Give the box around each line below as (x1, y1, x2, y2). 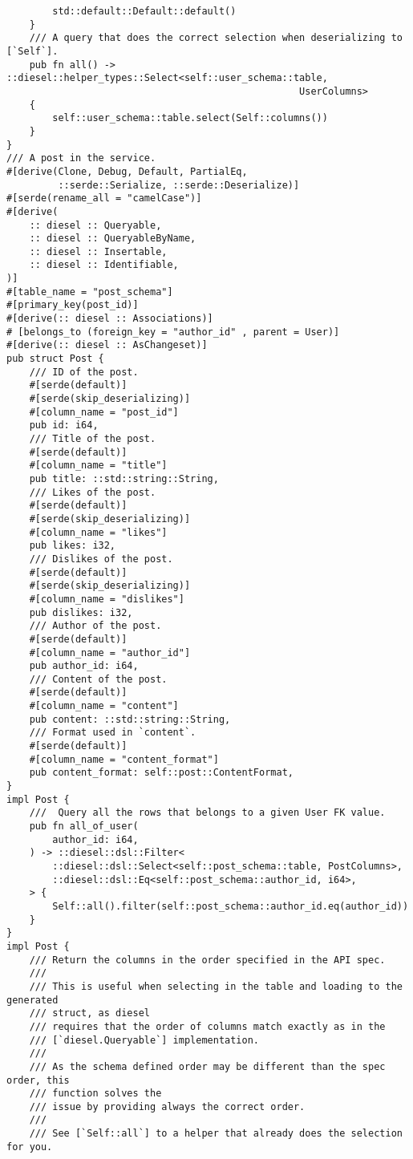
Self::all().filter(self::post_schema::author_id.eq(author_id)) (52, 900, 409, 912)
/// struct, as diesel (29, 1007, 150, 1019)
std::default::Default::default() (52, 6, 237, 17)
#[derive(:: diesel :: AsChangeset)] (6, 339, 208, 351)
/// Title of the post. (29, 433, 156, 444)
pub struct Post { (6, 353, 104, 365)
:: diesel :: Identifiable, (29, 259, 179, 271)
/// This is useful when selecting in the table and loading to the (29, 980, 403, 992)
